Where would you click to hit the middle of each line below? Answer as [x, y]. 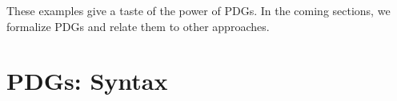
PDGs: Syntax [87, 81]
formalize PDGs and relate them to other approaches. [138, 26]
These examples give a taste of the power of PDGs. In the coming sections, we [198, 10]
